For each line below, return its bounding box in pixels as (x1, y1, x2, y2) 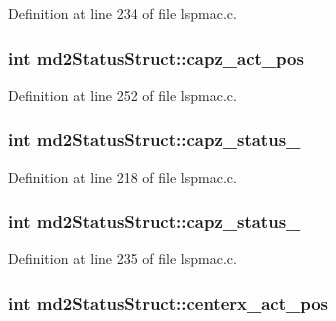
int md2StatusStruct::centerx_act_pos (8, 290, 329, 315)
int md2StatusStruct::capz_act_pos (8, 45, 304, 70)
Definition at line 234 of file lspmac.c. (8, 3, 237, 23)
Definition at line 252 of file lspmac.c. (8, 84, 237, 105)
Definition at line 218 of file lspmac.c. (8, 166, 237, 187)
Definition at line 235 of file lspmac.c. (8, 248, 237, 269)
